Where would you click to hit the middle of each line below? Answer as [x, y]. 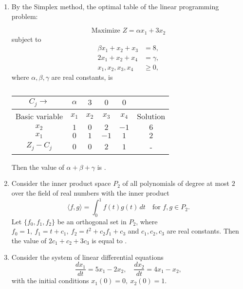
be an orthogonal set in [92, 221]
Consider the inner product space [61, 183]
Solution [151, 116]
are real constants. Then [203, 231]
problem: [25, 16]
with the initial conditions [50, 280]
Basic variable [39, 116]
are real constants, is [82, 77]
